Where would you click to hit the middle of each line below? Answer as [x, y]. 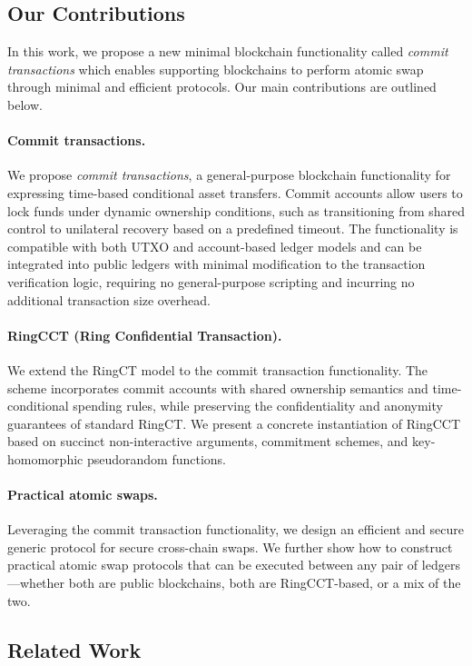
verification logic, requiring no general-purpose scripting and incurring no [211, 281]
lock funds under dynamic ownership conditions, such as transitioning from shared [236, 210]
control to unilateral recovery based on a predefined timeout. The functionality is [233, 229]
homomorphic [45, 458]
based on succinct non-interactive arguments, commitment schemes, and [208, 441]
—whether [36, 583]
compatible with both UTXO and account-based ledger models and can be [215, 246]
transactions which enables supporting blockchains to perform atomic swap [216, 69]
